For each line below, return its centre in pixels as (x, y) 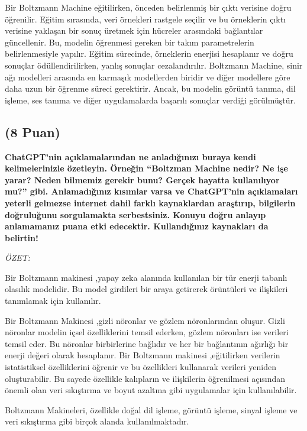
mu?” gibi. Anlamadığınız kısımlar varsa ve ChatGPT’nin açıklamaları (151, 191)
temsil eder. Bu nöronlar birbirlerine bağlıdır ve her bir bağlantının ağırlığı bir (147, 343)
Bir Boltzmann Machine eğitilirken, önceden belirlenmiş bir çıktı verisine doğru (148, 7)
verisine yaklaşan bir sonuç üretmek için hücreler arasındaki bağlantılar (134, 30)
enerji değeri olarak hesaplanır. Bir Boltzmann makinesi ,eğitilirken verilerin (143, 355)
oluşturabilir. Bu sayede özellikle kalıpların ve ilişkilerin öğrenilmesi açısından (145, 378)
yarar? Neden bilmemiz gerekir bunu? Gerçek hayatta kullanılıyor (142, 179)
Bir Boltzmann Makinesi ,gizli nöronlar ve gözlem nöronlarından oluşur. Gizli (145, 320)
